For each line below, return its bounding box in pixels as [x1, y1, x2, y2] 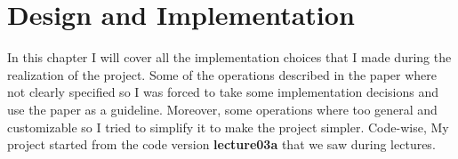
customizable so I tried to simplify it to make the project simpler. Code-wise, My [7, 117, 449, 136]
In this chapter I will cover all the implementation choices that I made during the [7, 48, 452, 67]
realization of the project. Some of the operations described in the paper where [7, 65, 438, 83]
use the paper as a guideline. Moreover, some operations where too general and [7, 99, 438, 118]
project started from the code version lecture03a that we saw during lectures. [7, 135, 436, 154]
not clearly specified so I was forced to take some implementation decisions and [7, 83, 439, 101]
